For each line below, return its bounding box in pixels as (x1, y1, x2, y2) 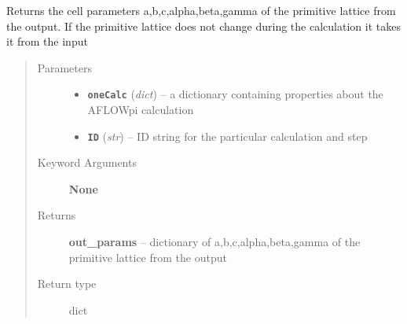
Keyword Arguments (37, 154, 137, 171)
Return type (37, 275, 97, 292)
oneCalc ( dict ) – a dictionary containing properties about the (87, 86, 383, 102)
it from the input (6, 33, 88, 50)
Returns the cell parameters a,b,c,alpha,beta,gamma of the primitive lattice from (6, 2, 396, 18)
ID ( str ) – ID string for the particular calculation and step (87, 127, 368, 144)
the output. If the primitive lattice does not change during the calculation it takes (6, 17, 401, 34)
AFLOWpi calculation (87, 101, 194, 118)
